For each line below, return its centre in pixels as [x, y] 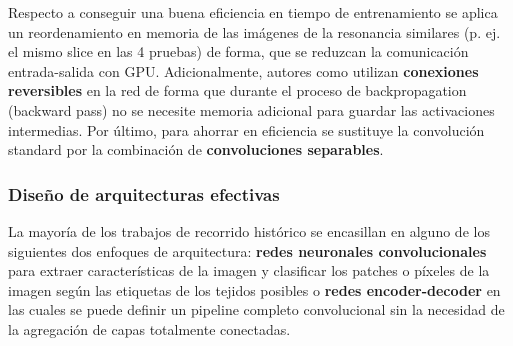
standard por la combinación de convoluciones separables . [196, 149]
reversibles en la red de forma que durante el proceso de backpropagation [237, 90]
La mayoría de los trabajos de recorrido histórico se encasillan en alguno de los [249, 230]
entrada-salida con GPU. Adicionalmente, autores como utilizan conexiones [243, 70]
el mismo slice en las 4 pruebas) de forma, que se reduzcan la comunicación [238, 51]
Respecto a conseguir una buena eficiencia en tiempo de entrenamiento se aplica [253, 12]
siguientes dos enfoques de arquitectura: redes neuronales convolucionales [247, 250]
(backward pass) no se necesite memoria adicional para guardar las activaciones [251, 109]
